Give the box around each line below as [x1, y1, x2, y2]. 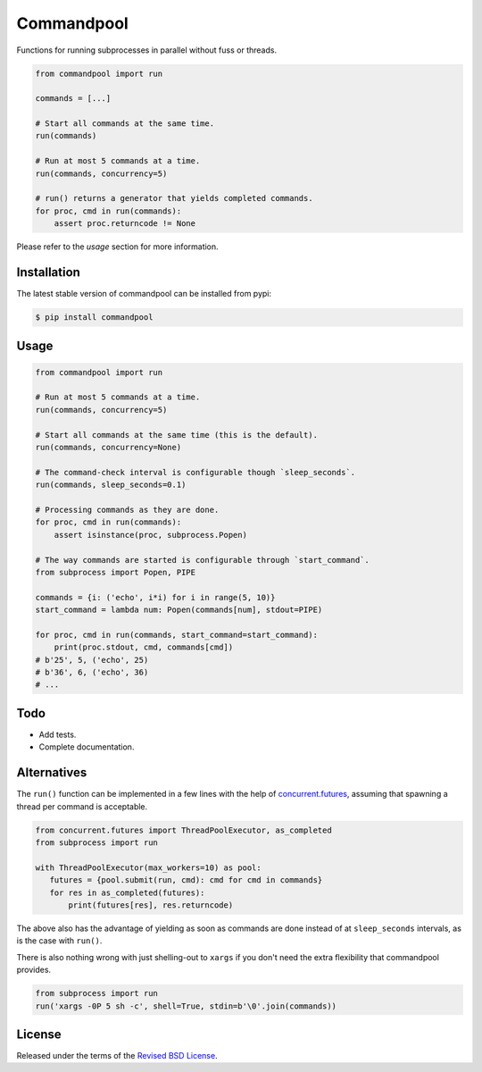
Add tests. [38, 729, 77, 740]
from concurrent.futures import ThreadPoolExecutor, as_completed [35, 825, 332, 835]
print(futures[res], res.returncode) [68, 900, 234, 910]
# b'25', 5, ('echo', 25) [35, 655, 149, 665]
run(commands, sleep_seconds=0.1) [35, 480, 187, 490]
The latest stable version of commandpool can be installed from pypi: [16, 289, 272, 299]
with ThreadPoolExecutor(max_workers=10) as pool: [35, 862, 262, 873]
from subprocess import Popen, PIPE [35, 567, 196, 577]
